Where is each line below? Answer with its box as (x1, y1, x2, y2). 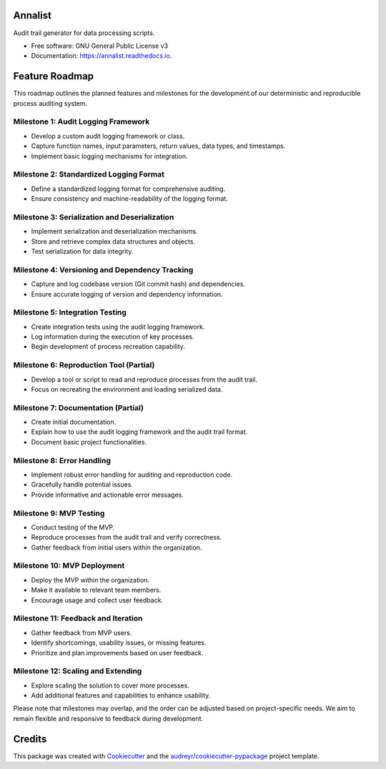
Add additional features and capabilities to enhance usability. (31, 691, 211, 700)
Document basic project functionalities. (31, 437, 147, 446)
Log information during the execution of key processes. (31, 332, 194, 341)
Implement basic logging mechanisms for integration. (31, 152, 189, 160)
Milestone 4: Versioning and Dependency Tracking (13, 264, 194, 274)
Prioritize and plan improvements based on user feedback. (31, 648, 204, 657)
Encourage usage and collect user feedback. (31, 595, 164, 604)
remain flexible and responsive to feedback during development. (13, 714, 204, 723)
